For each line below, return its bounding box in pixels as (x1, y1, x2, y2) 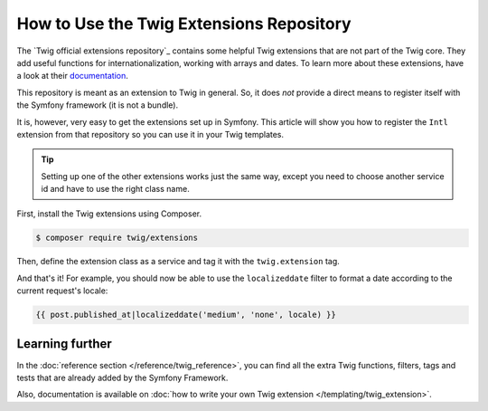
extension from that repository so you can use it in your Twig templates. (16, 129, 285, 139)
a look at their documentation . (16, 71, 128, 81)
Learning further (16, 336, 112, 351)
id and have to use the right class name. (41, 184, 190, 195)
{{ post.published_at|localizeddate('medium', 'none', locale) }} (35, 310, 336, 320)
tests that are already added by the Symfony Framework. (16, 372, 229, 384)
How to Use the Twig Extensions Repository (16, 14, 352, 33)
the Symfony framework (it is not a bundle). (16, 100, 179, 110)
